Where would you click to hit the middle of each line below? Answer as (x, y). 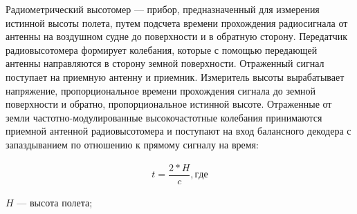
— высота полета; (55, 202)
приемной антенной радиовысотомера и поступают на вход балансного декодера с (178, 131)
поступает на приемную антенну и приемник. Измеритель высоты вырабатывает (175, 76)
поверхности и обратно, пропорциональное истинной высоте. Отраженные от (169, 104)
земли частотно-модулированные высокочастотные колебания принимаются (164, 117)
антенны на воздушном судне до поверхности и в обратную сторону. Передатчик (176, 36)
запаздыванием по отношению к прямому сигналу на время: (132, 144)
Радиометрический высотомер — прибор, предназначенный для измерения (163, 9)
